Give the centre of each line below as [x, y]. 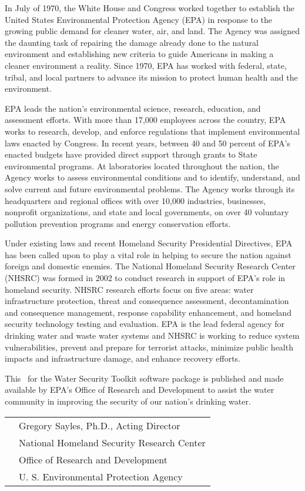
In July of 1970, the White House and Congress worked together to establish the [150, 8]
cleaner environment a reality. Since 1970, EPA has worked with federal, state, [146, 65]
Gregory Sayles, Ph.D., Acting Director [100, 425]
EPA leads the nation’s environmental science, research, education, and [133, 108]
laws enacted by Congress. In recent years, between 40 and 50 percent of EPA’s [148, 143]
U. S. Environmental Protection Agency [101, 476]
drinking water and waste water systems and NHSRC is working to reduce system [152, 335]
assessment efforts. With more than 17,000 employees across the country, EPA [145, 120]
